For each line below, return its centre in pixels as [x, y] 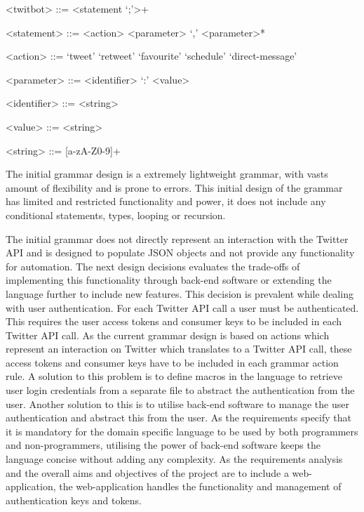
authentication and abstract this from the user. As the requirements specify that [178, 418]
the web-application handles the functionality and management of [200, 486]
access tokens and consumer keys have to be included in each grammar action [172, 362]
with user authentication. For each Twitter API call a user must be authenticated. [182, 307]
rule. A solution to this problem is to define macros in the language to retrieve [174, 376]
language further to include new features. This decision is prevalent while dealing [180, 293]
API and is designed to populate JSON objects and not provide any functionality [180, 252]
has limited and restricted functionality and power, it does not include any [166, 201]
